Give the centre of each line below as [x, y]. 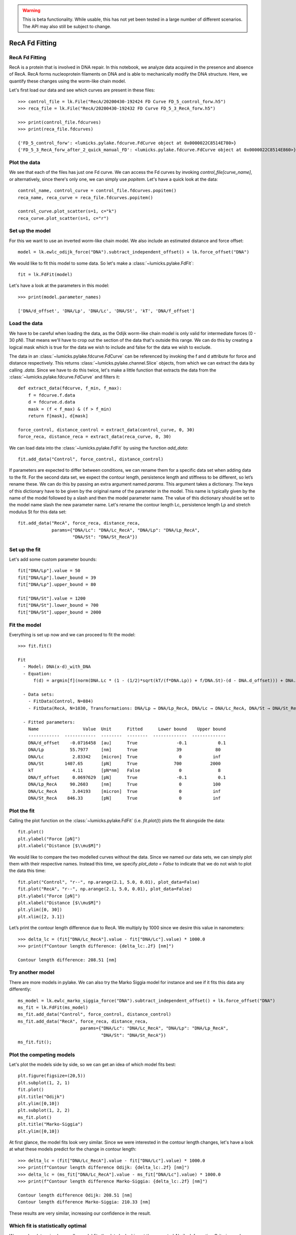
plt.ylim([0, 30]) [40, 910]
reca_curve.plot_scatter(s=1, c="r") [64, 218]
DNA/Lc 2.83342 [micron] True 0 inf [124, 757]
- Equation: [37, 674]
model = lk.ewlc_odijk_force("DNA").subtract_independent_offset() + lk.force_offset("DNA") [134, 252]
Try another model [32, 972]
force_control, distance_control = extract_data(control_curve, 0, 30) [106, 430]
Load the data [26, 324]
